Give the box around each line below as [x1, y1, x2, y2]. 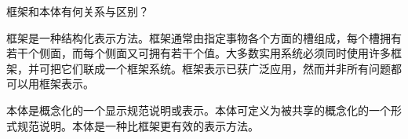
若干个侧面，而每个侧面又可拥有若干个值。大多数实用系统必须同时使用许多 [6, 45, 391, 61]
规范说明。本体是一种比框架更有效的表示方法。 [16, 117, 259, 134]
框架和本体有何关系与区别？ [6, 3, 149, 19]
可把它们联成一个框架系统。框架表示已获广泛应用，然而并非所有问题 [38, 60, 391, 76]
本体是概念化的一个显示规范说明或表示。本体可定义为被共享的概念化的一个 [6, 101, 391, 118]
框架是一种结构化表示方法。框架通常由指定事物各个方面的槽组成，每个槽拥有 [6, 29, 402, 46]
